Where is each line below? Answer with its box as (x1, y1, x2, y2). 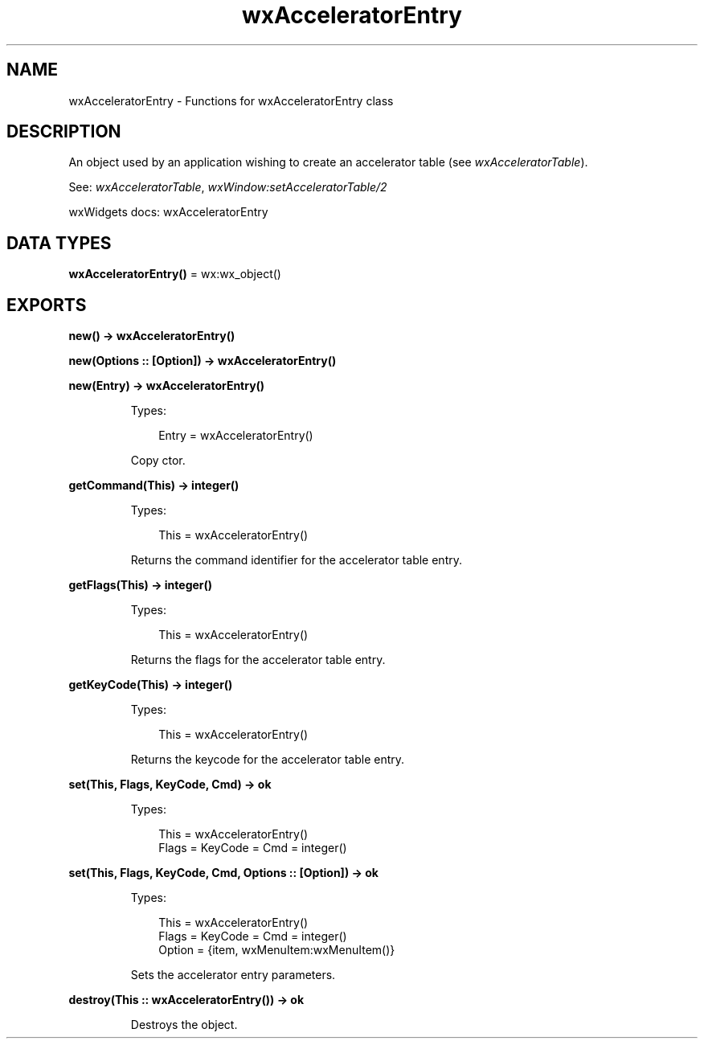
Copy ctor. (130, 453, 186, 468)
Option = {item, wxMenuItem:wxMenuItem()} (158, 943, 395, 957)
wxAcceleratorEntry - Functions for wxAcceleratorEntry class (68, 93, 394, 108)
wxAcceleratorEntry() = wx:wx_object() (68, 267, 281, 281)
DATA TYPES (6, 232, 112, 253)
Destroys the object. (130, 1018, 238, 1032)
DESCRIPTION (6, 121, 121, 142)
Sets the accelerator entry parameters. (130, 968, 336, 982)
